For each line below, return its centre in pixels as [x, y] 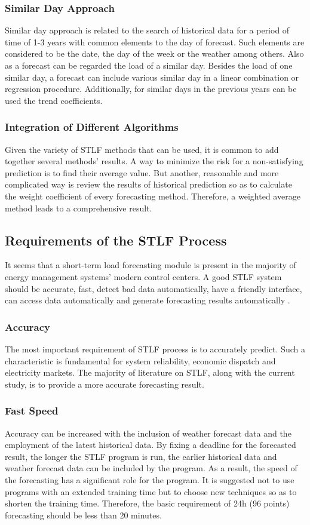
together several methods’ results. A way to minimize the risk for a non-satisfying [154, 161]
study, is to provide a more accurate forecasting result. [105, 384]
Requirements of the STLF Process [116, 240]
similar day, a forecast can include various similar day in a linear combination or [152, 77]
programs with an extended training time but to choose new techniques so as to [151, 491]
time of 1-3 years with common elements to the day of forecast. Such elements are [155, 42]
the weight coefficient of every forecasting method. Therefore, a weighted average [153, 196]
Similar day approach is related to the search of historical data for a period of [147, 30]
